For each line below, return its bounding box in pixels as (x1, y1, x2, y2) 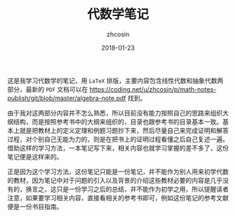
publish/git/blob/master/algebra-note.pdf (7, 94, 126, 102)
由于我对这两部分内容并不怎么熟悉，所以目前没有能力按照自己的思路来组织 (7, 108, 223, 117)
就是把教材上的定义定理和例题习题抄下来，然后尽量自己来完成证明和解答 (19, 126, 229, 134)
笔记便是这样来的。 (7, 152, 63, 161)
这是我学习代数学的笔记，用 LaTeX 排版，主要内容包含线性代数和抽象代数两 (7, 76, 223, 85)
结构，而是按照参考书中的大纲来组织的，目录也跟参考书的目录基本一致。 (13, 117, 223, 126)
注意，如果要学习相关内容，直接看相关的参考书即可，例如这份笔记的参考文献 (7, 193, 229, 202)
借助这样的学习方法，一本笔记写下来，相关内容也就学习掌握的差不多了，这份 (7, 143, 229, 152)
